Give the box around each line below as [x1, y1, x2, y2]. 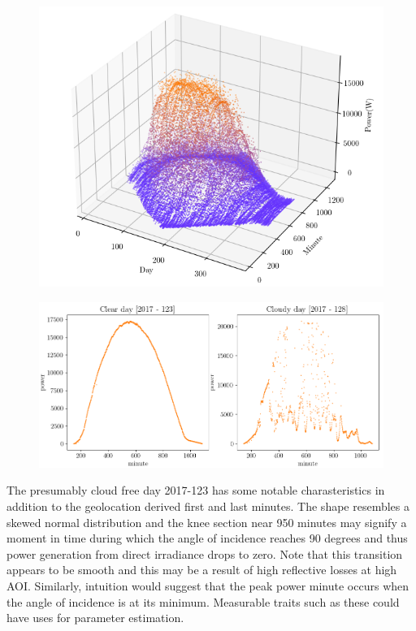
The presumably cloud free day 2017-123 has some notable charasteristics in [6, 482, 385, 499]
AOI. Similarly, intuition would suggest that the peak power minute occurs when [6, 577, 409, 594]
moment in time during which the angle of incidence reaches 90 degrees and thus [6, 529, 408, 547]
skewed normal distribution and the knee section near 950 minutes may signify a [6, 513, 407, 530]
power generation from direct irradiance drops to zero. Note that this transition [6, 545, 403, 562]
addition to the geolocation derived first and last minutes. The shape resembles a [6, 497, 410, 514]
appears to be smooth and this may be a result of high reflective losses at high [6, 561, 397, 578]
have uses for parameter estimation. [6, 609, 184, 626]
